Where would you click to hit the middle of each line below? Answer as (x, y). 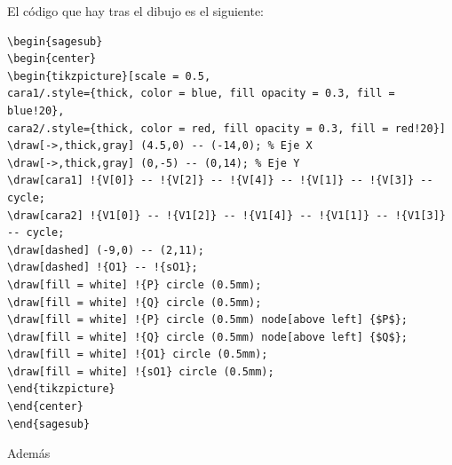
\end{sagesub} (49, 424)
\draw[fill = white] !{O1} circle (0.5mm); (138, 355)
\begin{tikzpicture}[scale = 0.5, (109, 76)
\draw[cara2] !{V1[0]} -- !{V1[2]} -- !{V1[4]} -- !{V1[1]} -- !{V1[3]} (226, 215)
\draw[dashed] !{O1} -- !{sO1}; (103, 268)
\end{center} (45, 407)
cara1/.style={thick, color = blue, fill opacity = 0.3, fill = (201, 94)
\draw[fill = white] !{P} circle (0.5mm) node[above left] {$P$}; (208, 320)
